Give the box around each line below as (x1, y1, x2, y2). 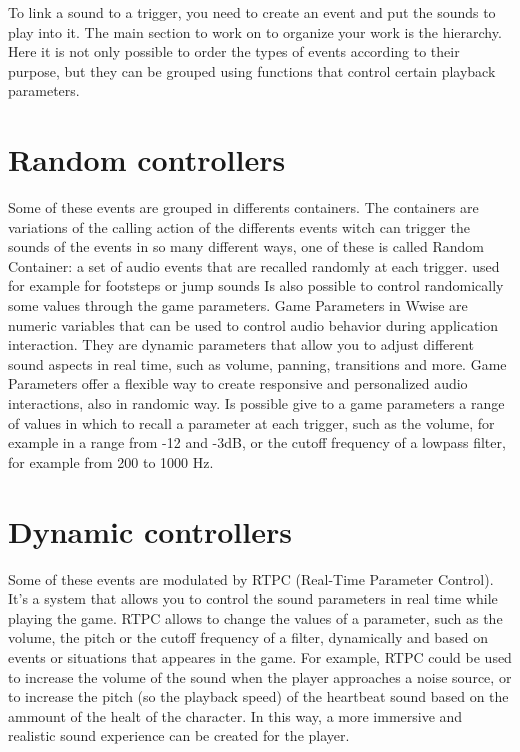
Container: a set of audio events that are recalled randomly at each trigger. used (8, 255, 500, 276)
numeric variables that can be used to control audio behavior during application (8, 314, 499, 335)
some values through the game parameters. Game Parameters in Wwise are (8, 295, 468, 316)
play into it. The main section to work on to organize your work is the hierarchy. (8, 21, 502, 42)
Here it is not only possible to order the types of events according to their (8, 41, 460, 62)
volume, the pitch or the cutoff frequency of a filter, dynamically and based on (8, 627, 489, 648)
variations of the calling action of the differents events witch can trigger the (8, 216, 470, 237)
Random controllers (8, 139, 286, 180)
